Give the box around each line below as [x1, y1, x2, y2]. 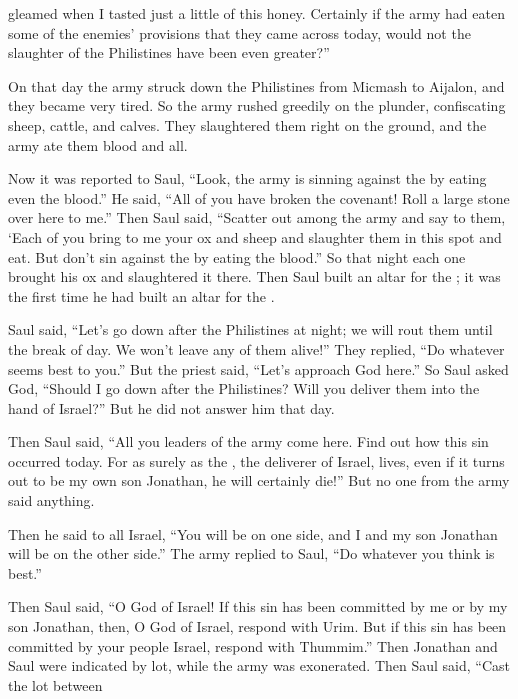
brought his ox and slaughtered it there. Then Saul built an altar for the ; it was [8, 266, 501, 287]
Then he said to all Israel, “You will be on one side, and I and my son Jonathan [8, 523, 498, 544]
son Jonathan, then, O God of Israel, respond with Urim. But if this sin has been [8, 616, 507, 637]
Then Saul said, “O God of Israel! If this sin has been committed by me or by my [8, 596, 508, 617]
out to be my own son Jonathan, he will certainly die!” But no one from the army [8, 470, 510, 491]
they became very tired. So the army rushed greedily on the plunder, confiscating [8, 95, 506, 116]
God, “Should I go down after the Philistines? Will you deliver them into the [8, 378, 480, 399]
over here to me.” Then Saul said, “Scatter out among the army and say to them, [8, 207, 506, 228]
